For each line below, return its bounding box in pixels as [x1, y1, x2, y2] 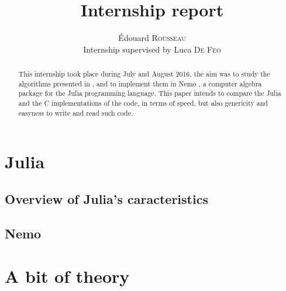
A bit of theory [5, 264, 130, 288]
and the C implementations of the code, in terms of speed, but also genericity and [18, 98, 268, 108]
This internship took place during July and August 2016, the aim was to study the [18, 69, 270, 79]
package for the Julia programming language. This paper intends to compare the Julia [18, 88, 281, 98]
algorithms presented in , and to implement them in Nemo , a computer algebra [18, 78, 262, 88]
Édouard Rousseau [118, 32, 186, 44]
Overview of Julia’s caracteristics [5, 189, 208, 207]
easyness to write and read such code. [18, 108, 133, 117]
